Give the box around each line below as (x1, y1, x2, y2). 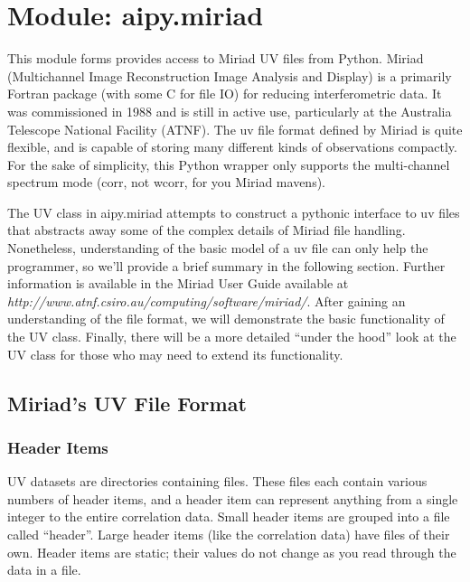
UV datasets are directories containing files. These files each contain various (7, 472, 428, 491)
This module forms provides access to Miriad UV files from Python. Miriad (7, 49, 424, 68)
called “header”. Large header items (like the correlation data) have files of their (7, 525, 450, 543)
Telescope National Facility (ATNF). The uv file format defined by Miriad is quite (7, 119, 463, 138)
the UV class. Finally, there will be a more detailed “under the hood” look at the (7, 327, 456, 346)
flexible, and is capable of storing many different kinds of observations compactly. (7, 137, 457, 156)
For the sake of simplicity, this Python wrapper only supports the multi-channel (7, 155, 450, 174)
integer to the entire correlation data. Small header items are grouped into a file (7, 507, 450, 526)
